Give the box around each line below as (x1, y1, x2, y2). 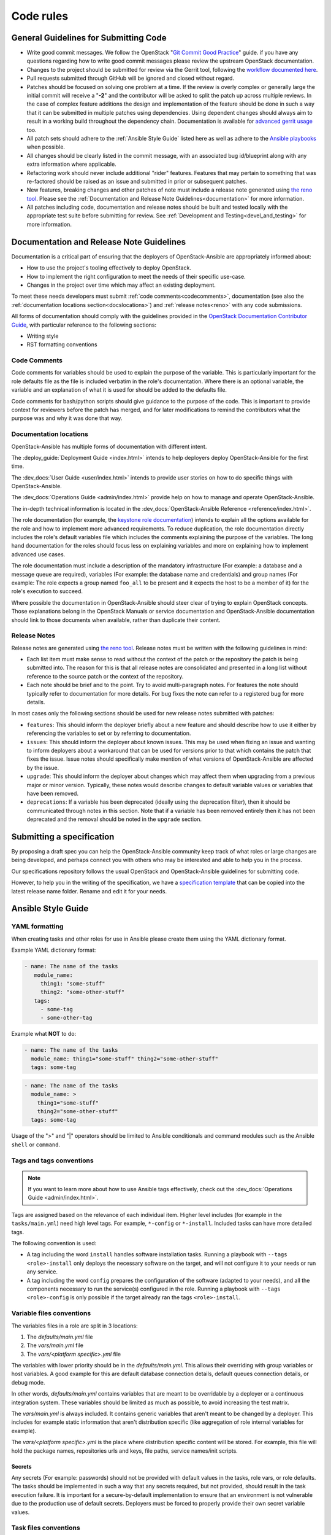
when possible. (26, 143, 66, 150)
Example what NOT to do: (11, 1030, 77, 1038)
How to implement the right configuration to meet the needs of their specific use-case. (26, 273, 246, 280)
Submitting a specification (11, 831, 115, 842)
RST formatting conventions (26, 341, 97, 348)
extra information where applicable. (26, 160, 116, 168)
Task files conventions (11, 1523, 80, 1532)
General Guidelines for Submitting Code (11, 33, 167, 43)
